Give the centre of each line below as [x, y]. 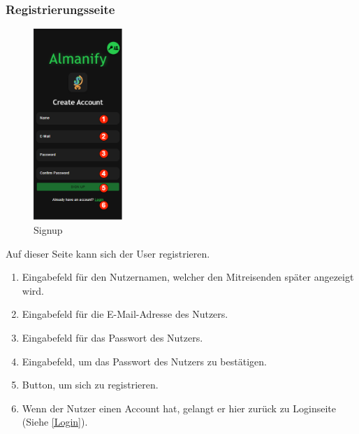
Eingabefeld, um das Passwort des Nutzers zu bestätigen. [144, 361]
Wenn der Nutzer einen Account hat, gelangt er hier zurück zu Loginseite [179, 408]
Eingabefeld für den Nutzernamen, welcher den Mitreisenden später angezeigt [188, 277]
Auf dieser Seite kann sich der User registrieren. [108, 253]
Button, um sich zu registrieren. [90, 385]
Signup [48, 230]
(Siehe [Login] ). [55, 422]
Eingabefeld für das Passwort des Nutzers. [112, 338]
